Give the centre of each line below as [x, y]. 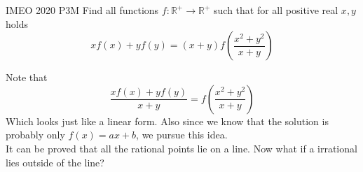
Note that [27, 77]
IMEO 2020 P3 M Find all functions [82, 10]
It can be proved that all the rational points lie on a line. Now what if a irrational [181, 148]
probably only [35, 135]
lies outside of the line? [55, 162]
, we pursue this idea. [182, 135]
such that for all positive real [276, 10]
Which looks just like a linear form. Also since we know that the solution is [167, 121]
